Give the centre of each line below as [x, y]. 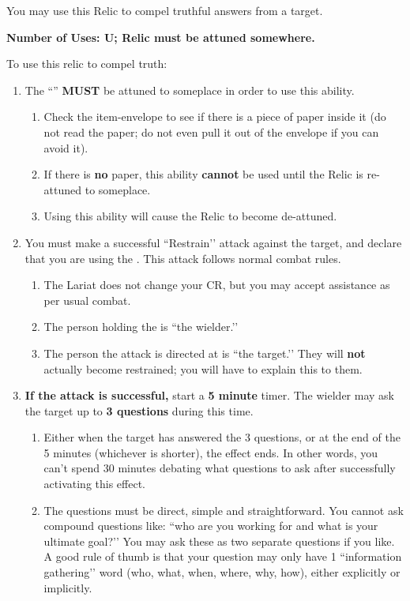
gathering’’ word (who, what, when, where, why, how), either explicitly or [222, 572]
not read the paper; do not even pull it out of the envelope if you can [211, 131]
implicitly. [68, 587]
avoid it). [66, 147]
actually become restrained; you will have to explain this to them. [203, 368]
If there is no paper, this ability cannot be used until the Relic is [203, 174]
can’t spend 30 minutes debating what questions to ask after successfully [220, 468]
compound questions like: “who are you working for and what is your [211, 526]
